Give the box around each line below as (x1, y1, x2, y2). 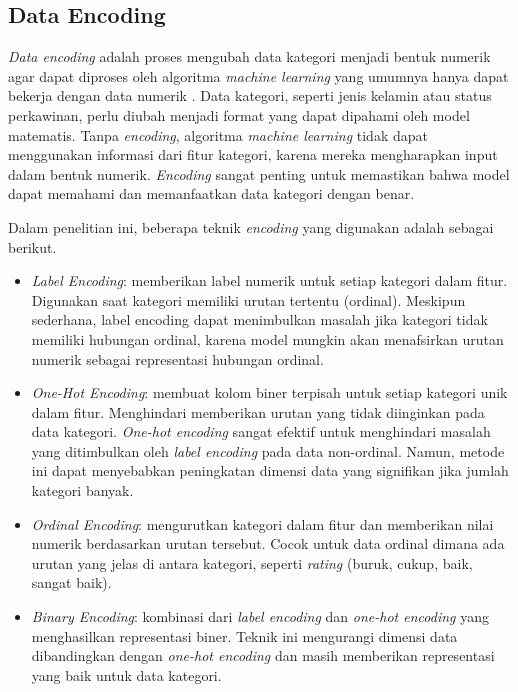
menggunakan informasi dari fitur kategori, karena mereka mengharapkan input (8, 144, 498, 165)
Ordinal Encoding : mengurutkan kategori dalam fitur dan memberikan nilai (31, 513, 494, 534)
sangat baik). (31, 572, 112, 593)
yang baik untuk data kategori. (31, 664, 222, 685)
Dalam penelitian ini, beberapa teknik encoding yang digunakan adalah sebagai (8, 216, 494, 237)
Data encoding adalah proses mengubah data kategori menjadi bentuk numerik (8, 46, 491, 67)
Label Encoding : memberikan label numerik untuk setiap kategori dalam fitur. (31, 270, 508, 291)
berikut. (8, 236, 57, 257)
